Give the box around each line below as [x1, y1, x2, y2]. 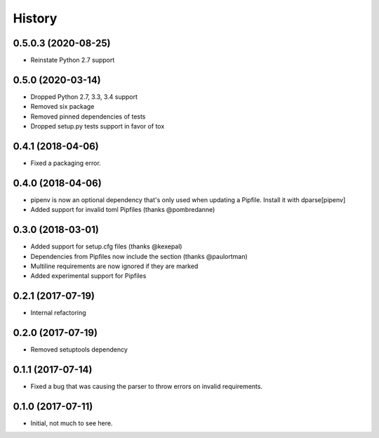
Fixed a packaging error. [30, 159, 101, 168]
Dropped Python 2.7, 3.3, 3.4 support [30, 92, 138, 101]
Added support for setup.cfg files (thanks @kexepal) [30, 242, 182, 251]
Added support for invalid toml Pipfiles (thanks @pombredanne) [30, 206, 215, 214]
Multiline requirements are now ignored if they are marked [30, 262, 199, 270]
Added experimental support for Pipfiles [30, 272, 147, 280]
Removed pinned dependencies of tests [30, 112, 146, 121]
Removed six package [30, 102, 95, 111]
